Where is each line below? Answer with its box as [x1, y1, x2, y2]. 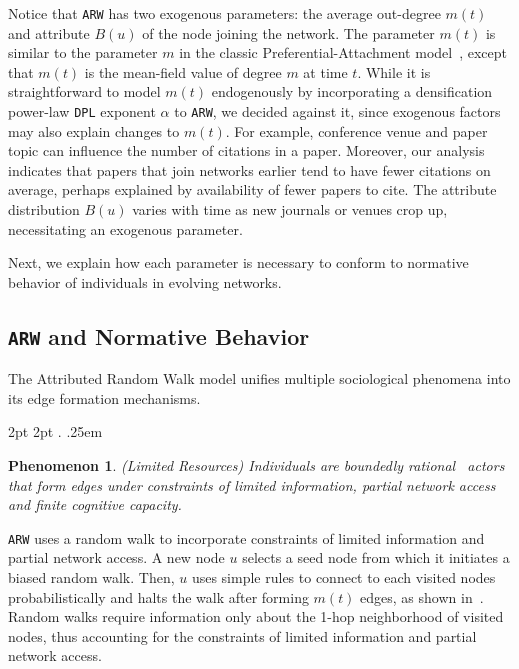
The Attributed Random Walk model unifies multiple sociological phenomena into [8, 368, 511, 389]
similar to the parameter [8, 42, 158, 63]
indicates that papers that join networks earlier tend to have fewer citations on [8, 159, 491, 180]
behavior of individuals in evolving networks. [8, 271, 282, 292]
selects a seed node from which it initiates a [242, 547, 510, 568]
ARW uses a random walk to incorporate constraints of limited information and [8, 527, 485, 548]
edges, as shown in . [360, 586, 484, 607]
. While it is [357, 61, 431, 82]
